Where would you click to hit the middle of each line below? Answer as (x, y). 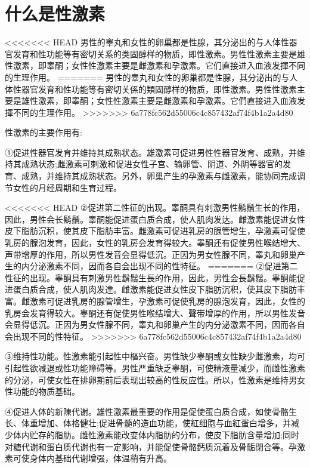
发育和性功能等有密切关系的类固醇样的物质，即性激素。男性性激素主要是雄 (159, 53)
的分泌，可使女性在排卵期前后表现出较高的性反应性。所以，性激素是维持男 (151, 379)
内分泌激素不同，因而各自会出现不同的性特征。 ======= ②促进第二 (159, 266)
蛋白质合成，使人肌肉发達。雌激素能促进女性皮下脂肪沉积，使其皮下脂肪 (155, 289)
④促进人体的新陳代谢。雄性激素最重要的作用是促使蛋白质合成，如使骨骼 (147, 411)
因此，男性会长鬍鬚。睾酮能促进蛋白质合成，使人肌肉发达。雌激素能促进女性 (155, 219)
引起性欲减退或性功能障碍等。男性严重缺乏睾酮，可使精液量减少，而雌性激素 (155, 367)
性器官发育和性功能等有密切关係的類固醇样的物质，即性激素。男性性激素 (155, 89)
